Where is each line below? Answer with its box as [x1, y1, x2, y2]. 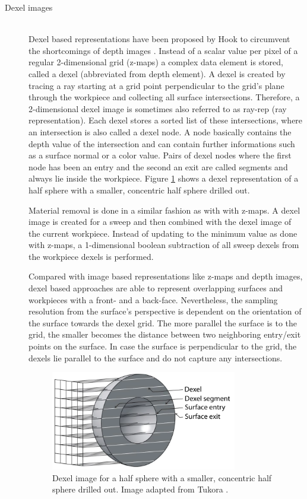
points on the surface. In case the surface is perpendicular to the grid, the [29, 340, 297, 352]
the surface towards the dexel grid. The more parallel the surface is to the [29, 316, 297, 329]
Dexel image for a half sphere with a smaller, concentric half [52, 471, 272, 484]
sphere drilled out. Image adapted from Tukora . [52, 483, 229, 495]
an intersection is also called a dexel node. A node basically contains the [29, 125, 292, 138]
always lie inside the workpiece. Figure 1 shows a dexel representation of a [29, 172, 299, 185]
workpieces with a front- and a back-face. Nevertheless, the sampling [29, 293, 278, 306]
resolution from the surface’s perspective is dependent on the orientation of [29, 305, 302, 317]
